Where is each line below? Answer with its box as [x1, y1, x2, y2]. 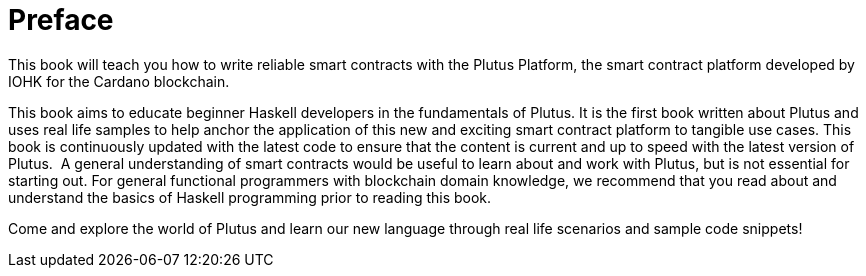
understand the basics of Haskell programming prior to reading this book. [8, 188, 492, 206]
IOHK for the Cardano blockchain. [8, 72, 230, 90]
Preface [8, 3, 114, 37]
